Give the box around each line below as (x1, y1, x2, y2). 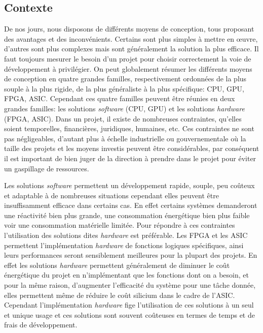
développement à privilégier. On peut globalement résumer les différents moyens (4, 63, 252, 74)
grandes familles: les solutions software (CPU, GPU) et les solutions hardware (4, 103, 245, 113)
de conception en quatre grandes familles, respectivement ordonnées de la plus (4, 73, 247, 84)
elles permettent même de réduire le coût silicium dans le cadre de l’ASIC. (4, 289, 235, 300)
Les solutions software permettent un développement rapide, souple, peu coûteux (4, 180, 255, 191)
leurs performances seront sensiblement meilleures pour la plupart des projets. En (4, 250, 257, 260)
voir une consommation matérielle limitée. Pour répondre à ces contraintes (4, 220, 235, 230)
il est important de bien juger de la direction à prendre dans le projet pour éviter (4, 153, 256, 163)
